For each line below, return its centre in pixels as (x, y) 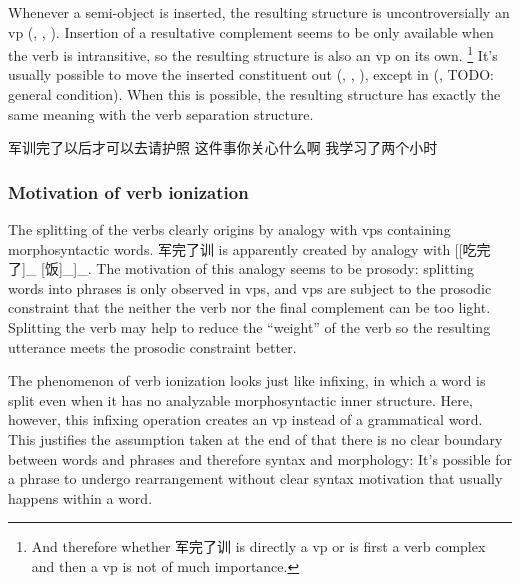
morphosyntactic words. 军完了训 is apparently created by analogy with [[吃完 (249, 248)
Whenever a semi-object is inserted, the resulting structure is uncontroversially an (259, 12)
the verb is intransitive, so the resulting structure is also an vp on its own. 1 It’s (253, 53)
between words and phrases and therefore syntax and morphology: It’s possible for (260, 458)
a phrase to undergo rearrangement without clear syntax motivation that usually (255, 478)
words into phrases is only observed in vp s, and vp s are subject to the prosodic (250, 287)
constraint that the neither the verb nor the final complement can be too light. (249, 307)
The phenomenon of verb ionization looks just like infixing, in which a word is (247, 380)
